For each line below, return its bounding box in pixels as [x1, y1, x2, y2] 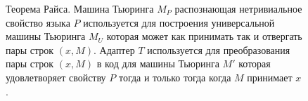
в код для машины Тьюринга [96, 56, 219, 71]
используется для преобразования [147, 42, 290, 57]
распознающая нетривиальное [174, 1, 302, 15]
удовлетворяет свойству [6, 69, 106, 84]
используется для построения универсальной [83, 15, 275, 29]
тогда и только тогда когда [118, 69, 231, 84]
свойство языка [6, 15, 70, 29]
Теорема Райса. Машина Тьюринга [6, 1, 154, 15]
